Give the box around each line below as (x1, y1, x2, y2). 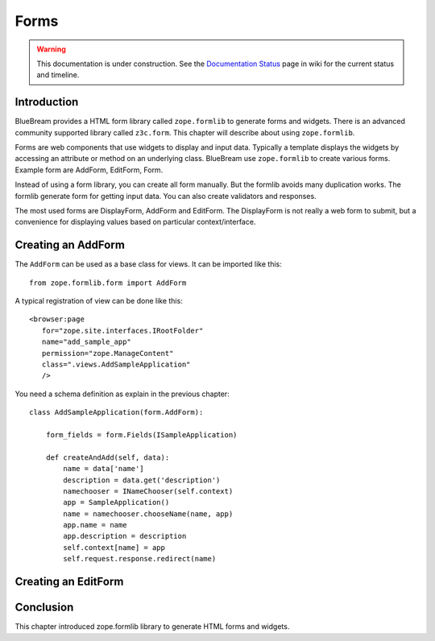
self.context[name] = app (63, 543, 165, 552)
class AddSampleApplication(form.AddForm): (29, 407, 204, 417)
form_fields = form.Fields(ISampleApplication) (45, 430, 238, 439)
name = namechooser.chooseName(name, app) (63, 509, 234, 519)
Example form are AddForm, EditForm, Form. (14, 165, 164, 175)
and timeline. (36, 70, 80, 80)
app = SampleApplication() (63, 498, 170, 507)
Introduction (14, 95, 79, 109)
